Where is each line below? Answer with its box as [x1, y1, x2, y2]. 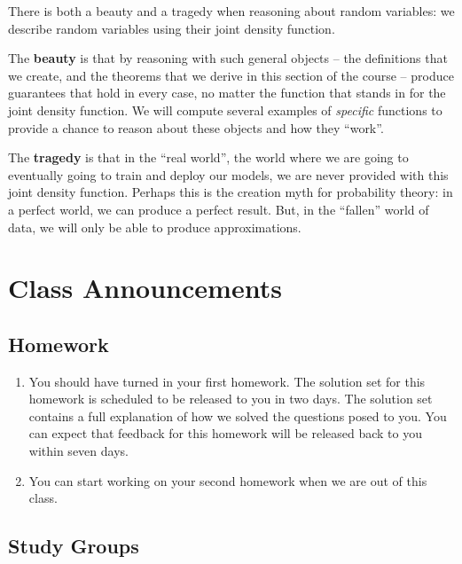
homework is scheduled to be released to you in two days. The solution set [28, 389, 433, 408]
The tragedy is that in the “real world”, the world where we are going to [8, 148, 409, 167]
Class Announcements [8, 270, 282, 306]
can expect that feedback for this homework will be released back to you [28, 424, 422, 443]
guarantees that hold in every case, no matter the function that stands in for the [8, 83, 446, 102]
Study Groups [8, 532, 139, 560]
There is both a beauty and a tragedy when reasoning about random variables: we [8, 2, 455, 20]
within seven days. [28, 442, 129, 460]
